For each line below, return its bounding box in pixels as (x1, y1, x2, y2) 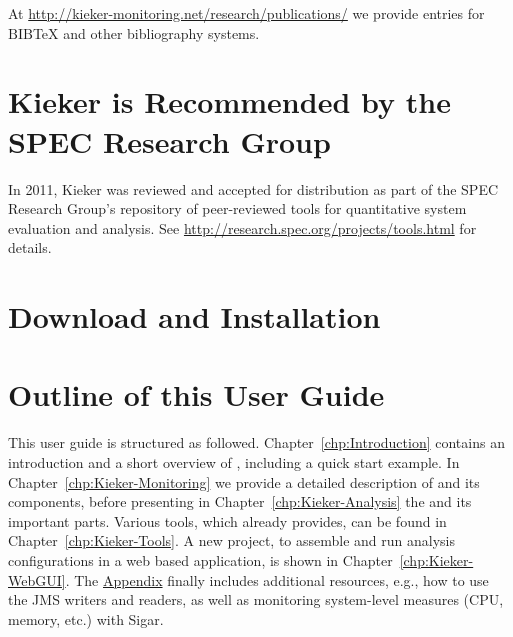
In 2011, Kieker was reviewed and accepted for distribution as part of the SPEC (8, 178, 499, 199)
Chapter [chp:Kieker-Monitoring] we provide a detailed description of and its (8, 471, 480, 492)
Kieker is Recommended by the (8, 81, 451, 122)
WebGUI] (8, 569, 66, 590)
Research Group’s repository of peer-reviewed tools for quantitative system (8, 198, 467, 219)
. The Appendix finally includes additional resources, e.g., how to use (65, 569, 489, 590)
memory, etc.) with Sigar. (8, 608, 164, 629)
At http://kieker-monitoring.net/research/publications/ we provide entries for (8, 3, 485, 23)
